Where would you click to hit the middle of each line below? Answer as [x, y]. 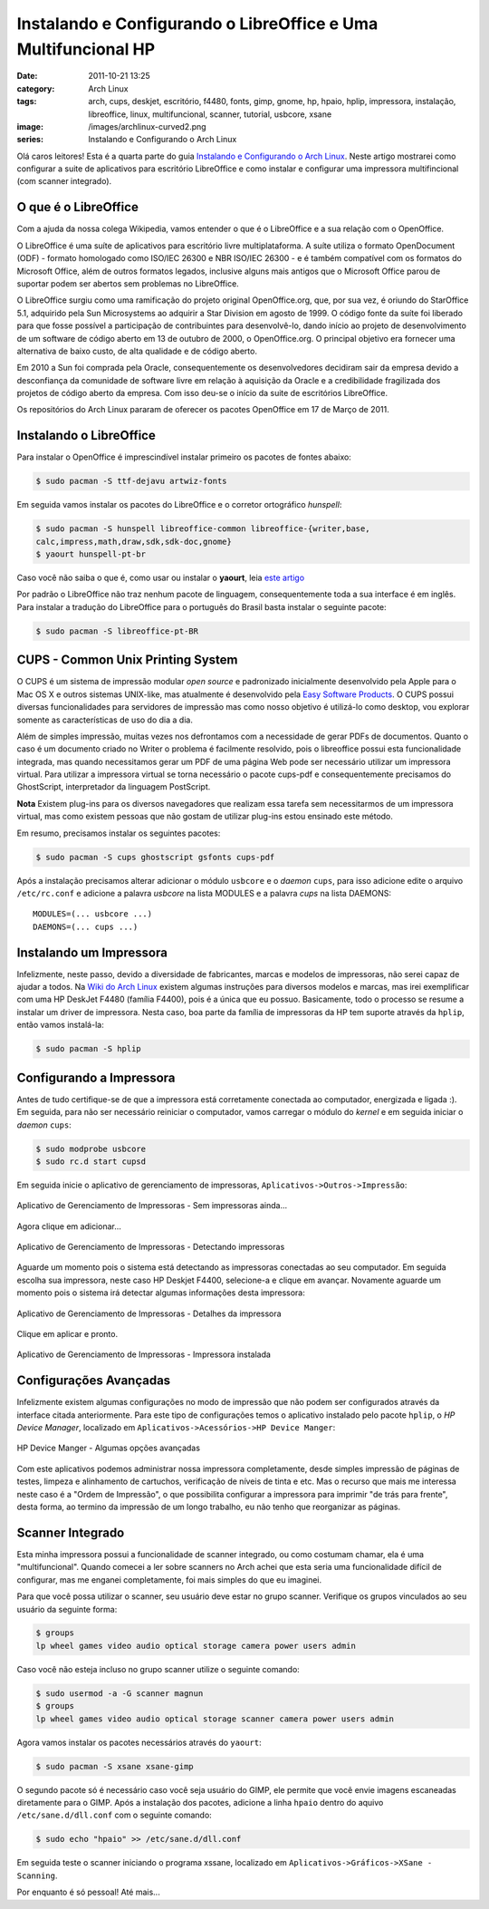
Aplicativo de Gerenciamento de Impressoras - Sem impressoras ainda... [152, 1206]
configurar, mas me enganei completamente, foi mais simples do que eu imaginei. [169, 1580]
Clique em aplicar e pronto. [67, 1334]
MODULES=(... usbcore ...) [93, 914]
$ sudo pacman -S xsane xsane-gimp [115, 1766]
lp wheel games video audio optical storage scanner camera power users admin [215, 1719]
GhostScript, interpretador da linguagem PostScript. [114, 787]
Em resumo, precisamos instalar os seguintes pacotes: [119, 833]
